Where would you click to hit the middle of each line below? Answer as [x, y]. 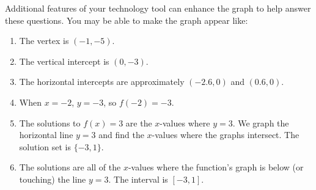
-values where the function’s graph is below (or [216, 167]
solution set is [45, 146]
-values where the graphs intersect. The [226, 135]
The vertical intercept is [64, 61]
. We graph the [261, 122]
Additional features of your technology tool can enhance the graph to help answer [158, 8]
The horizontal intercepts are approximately [102, 82]
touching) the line [53, 179]
